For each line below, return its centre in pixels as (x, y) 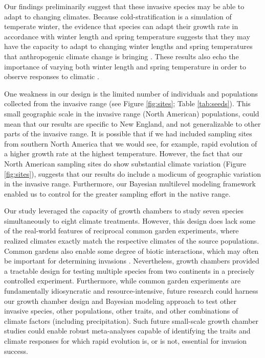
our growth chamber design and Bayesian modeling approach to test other (120, 301)
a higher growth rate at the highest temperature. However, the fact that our (124, 153)
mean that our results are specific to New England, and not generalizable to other (132, 123)
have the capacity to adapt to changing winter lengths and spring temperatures (128, 46)
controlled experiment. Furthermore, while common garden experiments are (123, 281)
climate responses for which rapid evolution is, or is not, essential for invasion (126, 341)
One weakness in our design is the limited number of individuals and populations (131, 93)
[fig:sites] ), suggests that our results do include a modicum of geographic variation (132, 173)
